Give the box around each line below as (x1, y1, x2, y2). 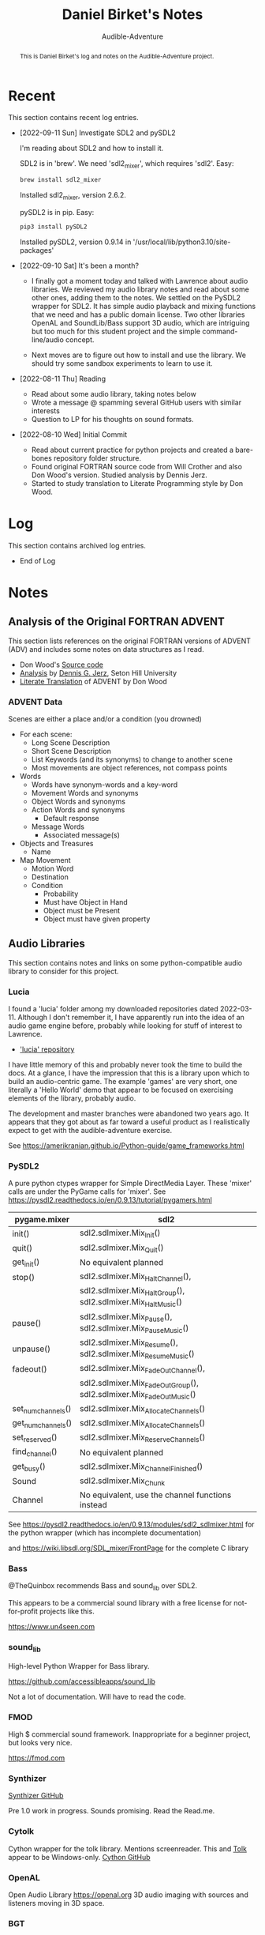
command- (202, 326, 238, 336)
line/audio (31, 334, 65, 344)
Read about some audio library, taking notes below (31, 389, 197, 398)
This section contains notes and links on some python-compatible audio (8, 958, 243, 967)
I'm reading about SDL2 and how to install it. (19, 144, 164, 153)
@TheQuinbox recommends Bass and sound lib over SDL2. (8, 1581, 198, 1593)
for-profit (8, 1606, 38, 1617)
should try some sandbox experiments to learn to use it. (31, 358, 213, 368)
